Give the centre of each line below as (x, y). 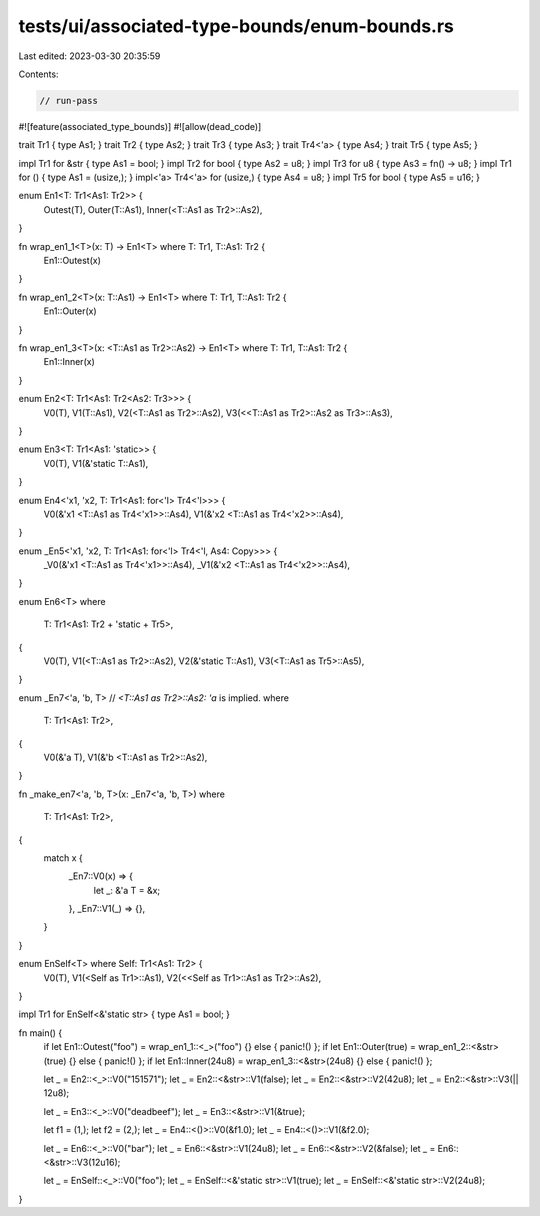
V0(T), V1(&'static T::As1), (96, 463)
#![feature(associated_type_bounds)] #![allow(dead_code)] (140, 126)
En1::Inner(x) (69, 362)
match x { (63, 857)
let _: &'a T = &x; (127, 890)
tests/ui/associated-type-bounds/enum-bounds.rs (236, 26)
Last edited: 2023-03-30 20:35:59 (89, 56)
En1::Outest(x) (72, 261)
